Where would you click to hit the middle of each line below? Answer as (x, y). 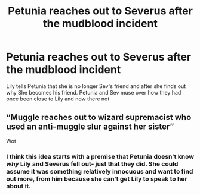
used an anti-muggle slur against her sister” (90, 127)
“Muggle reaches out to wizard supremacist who (99, 117)
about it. (19, 186)
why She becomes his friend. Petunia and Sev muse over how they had (94, 92)
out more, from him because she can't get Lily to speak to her (97, 178)
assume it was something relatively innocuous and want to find (100, 171)
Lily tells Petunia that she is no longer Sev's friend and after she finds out (96, 86)
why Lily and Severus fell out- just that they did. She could (92, 163)
